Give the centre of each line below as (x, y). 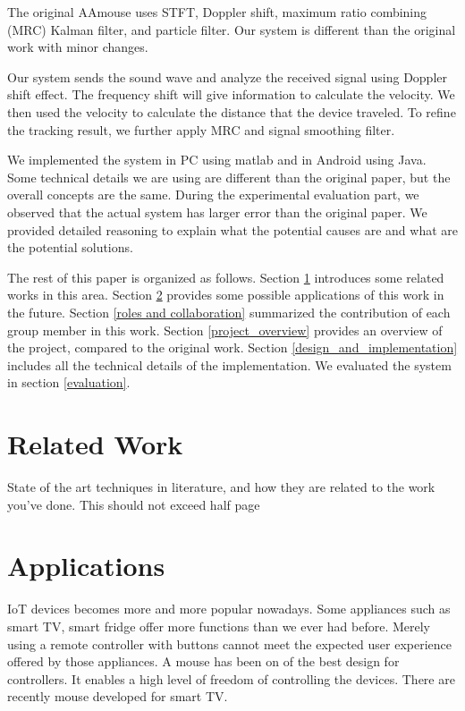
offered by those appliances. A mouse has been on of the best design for (203, 661)
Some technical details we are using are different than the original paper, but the (229, 177)
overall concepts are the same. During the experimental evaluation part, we (213, 195)
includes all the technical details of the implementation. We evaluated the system (229, 364)
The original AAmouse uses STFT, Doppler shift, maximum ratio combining (217, 12)
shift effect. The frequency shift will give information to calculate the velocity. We (231, 94)
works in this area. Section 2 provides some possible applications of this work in (226, 295)
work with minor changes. (78, 47)
